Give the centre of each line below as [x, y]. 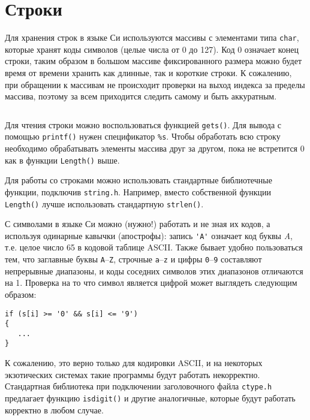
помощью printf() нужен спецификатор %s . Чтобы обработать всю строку [143, 136]
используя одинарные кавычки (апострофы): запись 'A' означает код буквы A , [149, 235]
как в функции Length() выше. [62, 160]
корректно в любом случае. [54, 410]
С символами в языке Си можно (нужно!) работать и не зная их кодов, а [138, 224]
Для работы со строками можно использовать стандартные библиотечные [139, 180]
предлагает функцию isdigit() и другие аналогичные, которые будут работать [150, 398]
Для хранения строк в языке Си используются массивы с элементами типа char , [152, 37]
